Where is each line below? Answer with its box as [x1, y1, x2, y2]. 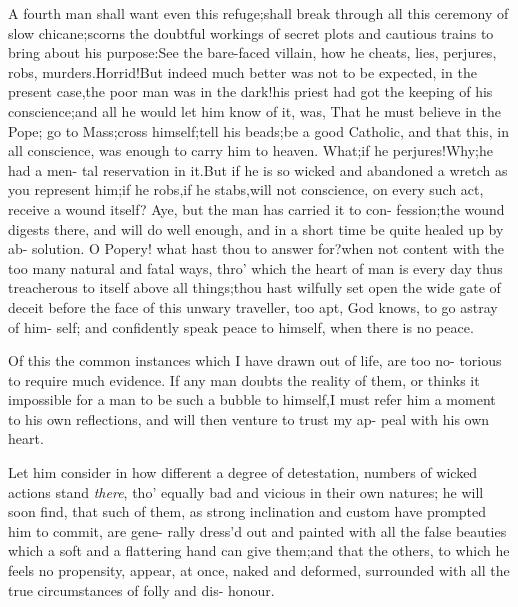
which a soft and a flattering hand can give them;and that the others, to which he [8, 540, 510, 561]
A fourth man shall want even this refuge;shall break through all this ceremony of [8, 3, 509, 23]
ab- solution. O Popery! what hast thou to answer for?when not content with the [8, 238, 505, 259]
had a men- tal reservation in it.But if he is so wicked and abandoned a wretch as [8, 159, 508, 180]
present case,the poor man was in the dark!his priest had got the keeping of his [8, 81, 493, 102]
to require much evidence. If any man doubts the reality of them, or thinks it [8, 369, 480, 390]
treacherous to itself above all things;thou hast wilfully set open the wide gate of [8, 277, 501, 298]
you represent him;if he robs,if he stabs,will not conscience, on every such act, [8, 179, 484, 200]
